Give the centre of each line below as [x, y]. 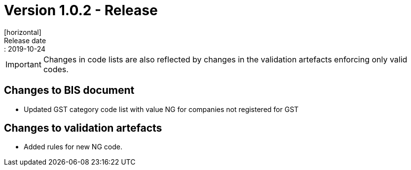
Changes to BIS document [69, 90]
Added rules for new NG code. [73, 147]
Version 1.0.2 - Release [81, 10]
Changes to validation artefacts [83, 128]
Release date [25, 40]
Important [23, 64]
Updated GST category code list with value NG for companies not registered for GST [161, 109]
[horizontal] [23, 32]
